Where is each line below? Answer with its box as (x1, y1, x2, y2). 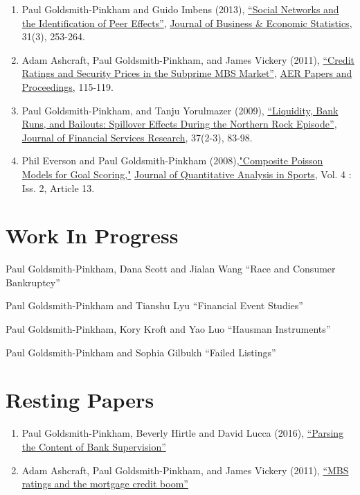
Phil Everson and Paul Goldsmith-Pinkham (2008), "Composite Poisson (21, 153, 323, 168)
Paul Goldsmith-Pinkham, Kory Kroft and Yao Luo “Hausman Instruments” (6, 322, 331, 336)
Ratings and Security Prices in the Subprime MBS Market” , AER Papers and (21, 66, 352, 80)
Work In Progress (6, 221, 179, 250)
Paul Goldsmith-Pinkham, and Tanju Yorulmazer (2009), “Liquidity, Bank (21, 103, 339, 117)
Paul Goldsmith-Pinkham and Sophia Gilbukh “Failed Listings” (6, 345, 276, 359)
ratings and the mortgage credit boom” (21, 476, 188, 491)
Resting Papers (6, 385, 154, 414)
